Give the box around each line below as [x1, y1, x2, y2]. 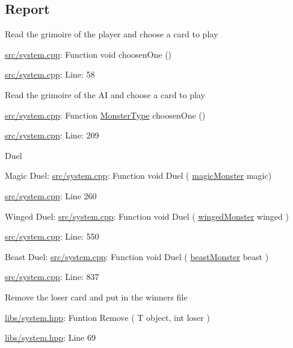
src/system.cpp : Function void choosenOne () [5, 48, 172, 60]
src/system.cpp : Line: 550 [5, 230, 99, 243]
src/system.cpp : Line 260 [5, 189, 97, 202]
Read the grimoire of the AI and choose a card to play [5, 88, 205, 101]
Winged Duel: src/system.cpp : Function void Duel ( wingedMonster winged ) [5, 210, 289, 222]
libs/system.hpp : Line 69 [5, 331, 96, 344]
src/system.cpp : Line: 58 [5, 68, 95, 81]
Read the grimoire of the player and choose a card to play [5, 28, 218, 40]
